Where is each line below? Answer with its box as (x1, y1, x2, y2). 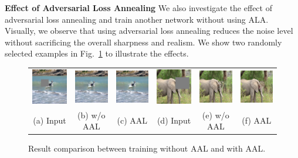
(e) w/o (202, 108, 229, 121)
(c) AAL (117, 114, 148, 127)
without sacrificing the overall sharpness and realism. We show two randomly (5, 36, 282, 48)
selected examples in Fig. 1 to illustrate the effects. (5, 47, 189, 59)
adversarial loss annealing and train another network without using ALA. (5, 13, 269, 25)
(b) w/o (77, 108, 106, 121)
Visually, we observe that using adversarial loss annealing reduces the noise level (5, 24, 293, 37)
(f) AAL (242, 114, 272, 127)
